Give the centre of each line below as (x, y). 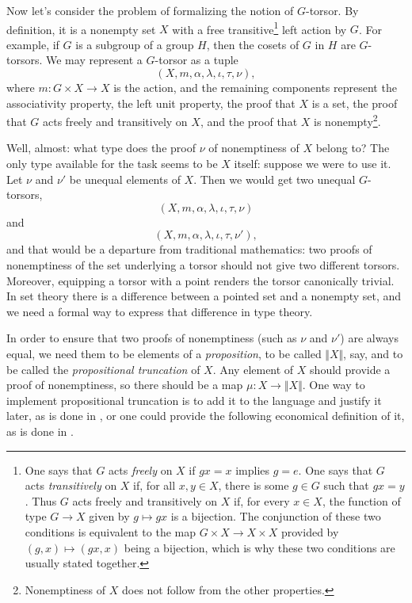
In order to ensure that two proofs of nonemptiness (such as (152, 338)
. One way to (334, 385)
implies (253, 469)
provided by (310, 531)
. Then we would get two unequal (275, 179)
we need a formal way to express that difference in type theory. (160, 311)
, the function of (361, 500)
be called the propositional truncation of (103, 369)
